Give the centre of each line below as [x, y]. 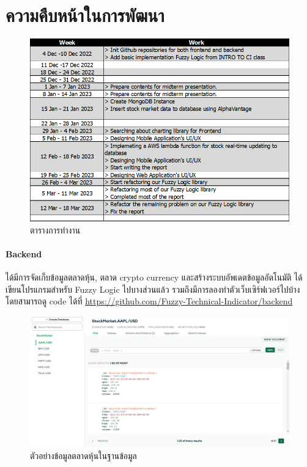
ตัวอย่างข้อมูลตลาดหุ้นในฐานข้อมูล [83, 455]
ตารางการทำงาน [55, 230]
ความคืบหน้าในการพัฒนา [85, 15]
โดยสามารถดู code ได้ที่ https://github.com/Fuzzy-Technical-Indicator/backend [149, 301]
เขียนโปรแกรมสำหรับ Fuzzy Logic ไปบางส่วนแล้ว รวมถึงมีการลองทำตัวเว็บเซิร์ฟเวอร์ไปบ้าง [153, 289]
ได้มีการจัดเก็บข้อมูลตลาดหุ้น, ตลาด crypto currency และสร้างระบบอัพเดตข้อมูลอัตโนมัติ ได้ [154, 277]
